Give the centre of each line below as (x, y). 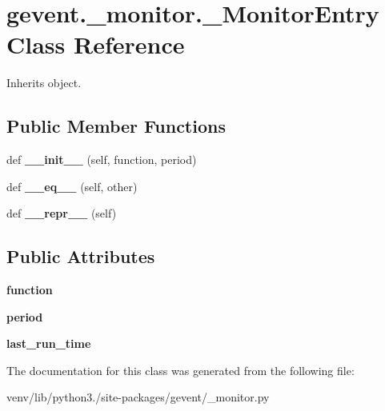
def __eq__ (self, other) (72, 186)
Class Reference (96, 44)
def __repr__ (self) (62, 213)
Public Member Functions (116, 126)
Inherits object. (44, 83)
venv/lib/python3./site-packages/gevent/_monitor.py (138, 397)
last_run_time (49, 343)
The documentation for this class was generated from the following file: (180, 370)
